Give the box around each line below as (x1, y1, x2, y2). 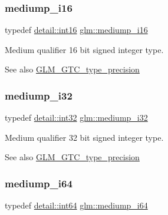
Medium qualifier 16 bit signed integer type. (5, 43, 164, 55)
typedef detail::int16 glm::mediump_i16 (5, 24, 148, 36)
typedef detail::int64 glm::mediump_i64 (5, 199, 148, 211)
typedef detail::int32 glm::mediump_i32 (5, 111, 148, 124)
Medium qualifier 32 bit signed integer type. (5, 131, 164, 143)
